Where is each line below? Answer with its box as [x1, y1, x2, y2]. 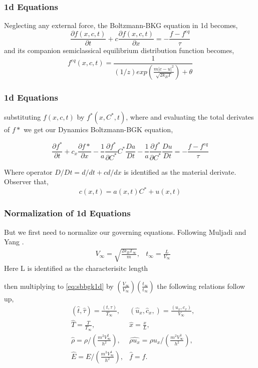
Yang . [4, 236, 24, 247]
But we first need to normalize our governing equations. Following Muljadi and [4, 226, 246, 237]
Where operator [4, 166, 53, 177]
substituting [4, 112, 41, 122]
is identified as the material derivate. [124, 166, 236, 177]
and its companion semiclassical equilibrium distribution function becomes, [4, 45, 234, 56]
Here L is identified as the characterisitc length [4, 263, 148, 273]
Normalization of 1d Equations [4, 207, 131, 219]
